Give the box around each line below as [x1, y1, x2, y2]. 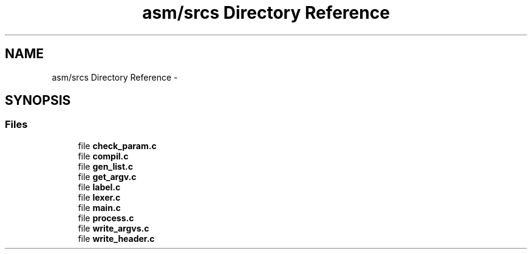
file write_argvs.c [78, 222, 149, 233]
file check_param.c [78, 140, 157, 151]
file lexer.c [78, 192, 121, 202]
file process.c [78, 212, 134, 223]
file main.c [78, 202, 121, 213]
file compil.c [78, 150, 129, 161]
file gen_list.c [78, 161, 133, 172]
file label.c [78, 181, 121, 192]
